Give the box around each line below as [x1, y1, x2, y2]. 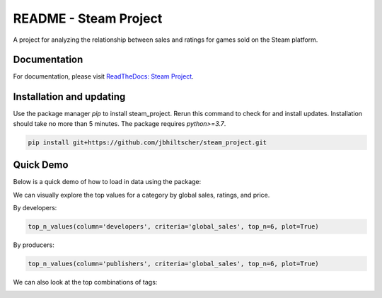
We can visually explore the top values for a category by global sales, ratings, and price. [13, 190, 270, 199]
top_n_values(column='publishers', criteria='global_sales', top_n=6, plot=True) [28, 259, 320, 268]
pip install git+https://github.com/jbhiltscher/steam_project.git [28, 138, 267, 147]
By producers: [13, 241, 54, 249]
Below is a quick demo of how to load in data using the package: [13, 178, 202, 186]
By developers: [13, 204, 57, 212]
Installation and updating [13, 91, 126, 103]
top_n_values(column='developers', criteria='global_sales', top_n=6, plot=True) [28, 223, 320, 230]
